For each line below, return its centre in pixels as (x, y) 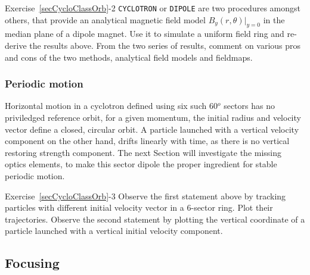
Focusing (32, 263)
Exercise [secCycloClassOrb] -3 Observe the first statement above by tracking (145, 196)
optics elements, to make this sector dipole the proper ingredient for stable (141, 164)
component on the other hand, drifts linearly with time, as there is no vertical (147, 141)
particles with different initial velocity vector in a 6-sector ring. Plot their (139, 207)
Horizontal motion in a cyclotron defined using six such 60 (111, 106)
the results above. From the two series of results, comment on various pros (165, 46)
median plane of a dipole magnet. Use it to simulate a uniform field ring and (145, 34)
